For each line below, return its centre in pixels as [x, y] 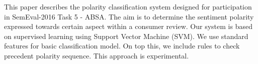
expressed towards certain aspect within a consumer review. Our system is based [128, 26]
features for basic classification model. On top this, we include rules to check [122, 46]
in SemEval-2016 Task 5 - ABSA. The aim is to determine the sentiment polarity [129, 16]
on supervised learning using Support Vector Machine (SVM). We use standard [126, 36]
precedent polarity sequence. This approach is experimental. [97, 55]
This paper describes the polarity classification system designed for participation [128, 6]
